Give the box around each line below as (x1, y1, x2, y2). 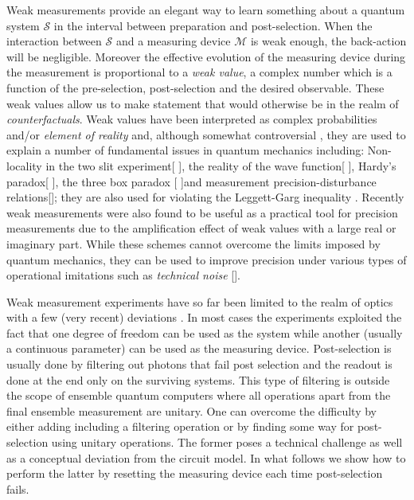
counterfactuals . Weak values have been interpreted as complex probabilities (6, 111, 377, 127)
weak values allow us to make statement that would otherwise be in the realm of (6, 95, 399, 111)
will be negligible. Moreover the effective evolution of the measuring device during (6, 48, 406, 64)
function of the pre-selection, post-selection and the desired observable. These (6, 79, 385, 96)
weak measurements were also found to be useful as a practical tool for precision (6, 204, 398, 221)
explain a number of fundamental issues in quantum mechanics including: (6, 142, 365, 158)
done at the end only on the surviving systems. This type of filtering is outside (6, 371, 390, 388)
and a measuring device (115, 33, 231, 49)
